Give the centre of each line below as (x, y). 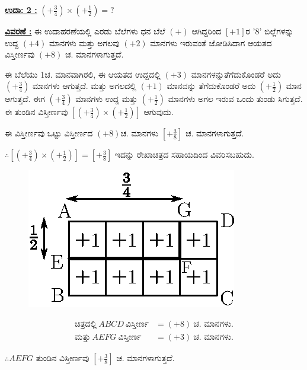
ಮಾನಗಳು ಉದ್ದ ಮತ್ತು (107, 99)
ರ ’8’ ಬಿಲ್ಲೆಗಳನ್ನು (270, 31)
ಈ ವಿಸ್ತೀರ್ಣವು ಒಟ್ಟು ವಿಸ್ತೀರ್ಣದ (49, 133)
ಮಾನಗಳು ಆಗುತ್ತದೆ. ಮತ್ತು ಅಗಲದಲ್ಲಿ (84, 86)
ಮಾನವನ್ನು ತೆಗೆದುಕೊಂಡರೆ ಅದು (211, 86)
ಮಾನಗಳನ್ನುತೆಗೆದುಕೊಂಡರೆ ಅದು (236, 74)
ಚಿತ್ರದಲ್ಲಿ (86, 324)
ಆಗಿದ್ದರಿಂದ (207, 31)
